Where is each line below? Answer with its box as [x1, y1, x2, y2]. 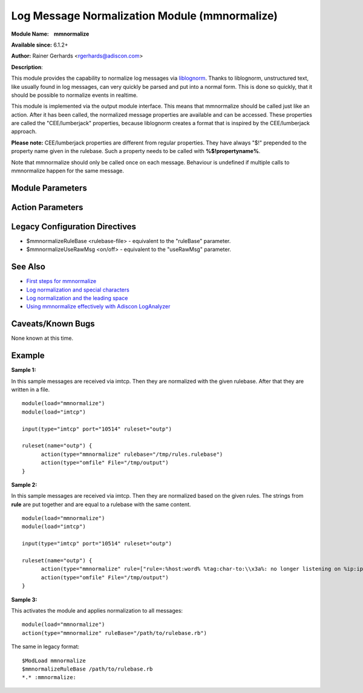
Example [11, 351, 45, 361]
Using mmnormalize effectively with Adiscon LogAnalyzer [26, 303, 171, 310]
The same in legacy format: [11, 643, 80, 650]
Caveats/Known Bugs [11, 319, 95, 329]
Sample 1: [11, 366, 36, 374]
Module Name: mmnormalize [11, 30, 90, 37]
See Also [11, 262, 45, 272]
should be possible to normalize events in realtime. [11, 91, 139, 99]
